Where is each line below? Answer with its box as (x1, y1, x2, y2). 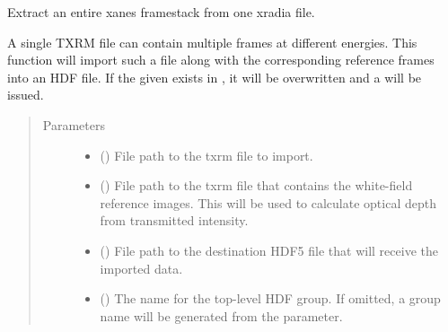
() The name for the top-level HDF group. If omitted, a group (100, 289, 441, 308)
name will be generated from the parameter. (100, 306, 343, 325)
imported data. (100, 258, 183, 277)
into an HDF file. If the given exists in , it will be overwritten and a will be (7, 67, 422, 86)
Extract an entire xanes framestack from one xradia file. (7, 3, 315, 21)
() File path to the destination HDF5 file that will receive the (100, 240, 438, 259)
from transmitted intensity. (100, 211, 249, 230)
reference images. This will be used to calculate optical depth (100, 193, 436, 212)
